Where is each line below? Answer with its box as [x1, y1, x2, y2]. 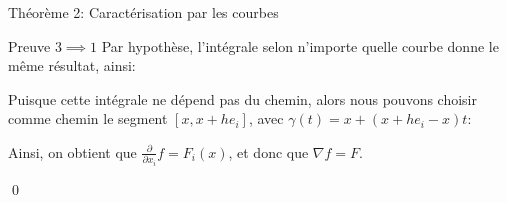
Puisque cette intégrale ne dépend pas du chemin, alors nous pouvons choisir [8, 88, 477, 109]
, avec [248, 108, 284, 129]
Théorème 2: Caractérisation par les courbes [8, 2, 279, 22]
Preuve [8, 35, 51, 56]
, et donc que [228, 141, 309, 162]
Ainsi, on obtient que [8, 141, 137, 162]
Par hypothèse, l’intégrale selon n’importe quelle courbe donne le [101, 35, 499, 56]
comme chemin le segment [8, 108, 168, 129]
